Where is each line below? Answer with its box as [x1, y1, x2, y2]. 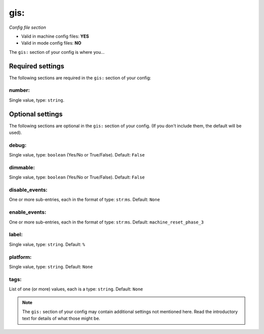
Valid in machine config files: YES [21, 33, 89, 39]
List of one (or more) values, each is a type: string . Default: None [9, 286, 143, 292]
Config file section [9, 24, 46, 30]
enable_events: [9, 209, 46, 216]
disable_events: [9, 186, 48, 193]
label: [9, 231, 23, 238]
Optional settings [9, 110, 63, 118]
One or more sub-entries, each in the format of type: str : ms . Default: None [9, 197, 160, 202]
